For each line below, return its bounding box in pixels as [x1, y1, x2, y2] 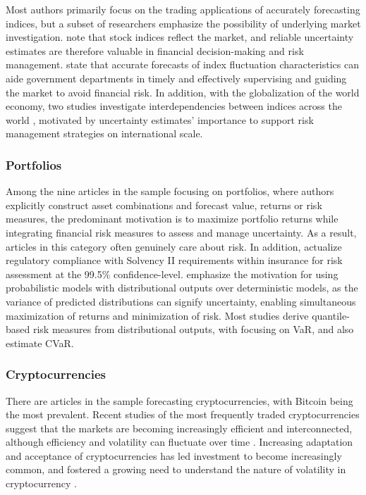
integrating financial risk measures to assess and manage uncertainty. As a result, [6, 225, 357, 239]
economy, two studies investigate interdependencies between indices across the [6, 99, 342, 113]
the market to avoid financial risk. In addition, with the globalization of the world [6, 84, 360, 99]
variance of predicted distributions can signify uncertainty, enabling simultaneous [6, 294, 356, 308]
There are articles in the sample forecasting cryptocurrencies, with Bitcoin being [6, 393, 353, 408]
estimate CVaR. [6, 335, 74, 350]
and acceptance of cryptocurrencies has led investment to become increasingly [6, 448, 342, 463]
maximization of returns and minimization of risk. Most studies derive [6, 308, 309, 322]
